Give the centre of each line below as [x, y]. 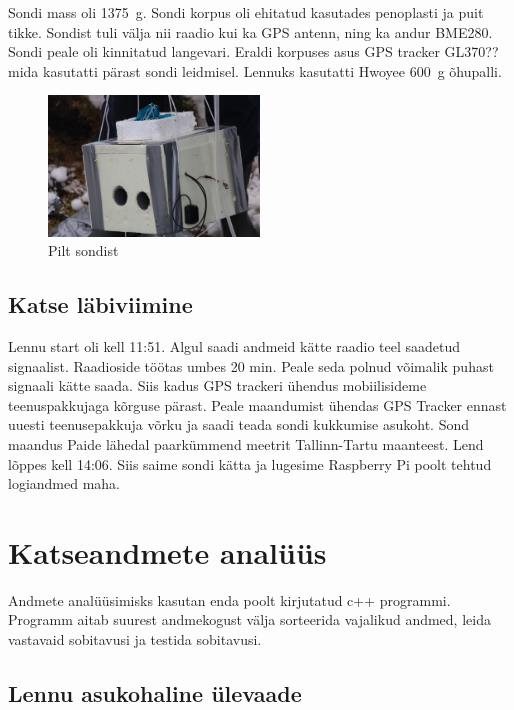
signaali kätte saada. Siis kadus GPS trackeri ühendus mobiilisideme [217, 385]
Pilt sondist [83, 250]
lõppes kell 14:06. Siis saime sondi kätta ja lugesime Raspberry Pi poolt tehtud [250, 463]
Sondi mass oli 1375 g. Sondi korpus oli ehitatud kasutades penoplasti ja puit [246, 12]
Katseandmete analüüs [167, 551]
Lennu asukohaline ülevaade [155, 693]
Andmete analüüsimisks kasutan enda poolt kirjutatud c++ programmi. [229, 599]
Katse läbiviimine [100, 304]
